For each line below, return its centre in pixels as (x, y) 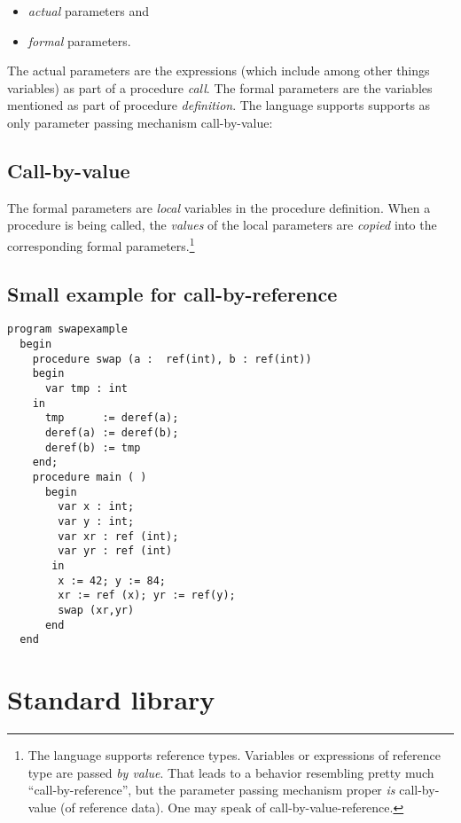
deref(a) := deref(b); (112, 433)
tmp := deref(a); (112, 418)
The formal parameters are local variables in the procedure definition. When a (219, 207)
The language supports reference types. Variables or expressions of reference (234, 754)
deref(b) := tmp (93, 447)
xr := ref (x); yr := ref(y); (147, 596)
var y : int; (96, 521)
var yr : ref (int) (115, 551)
